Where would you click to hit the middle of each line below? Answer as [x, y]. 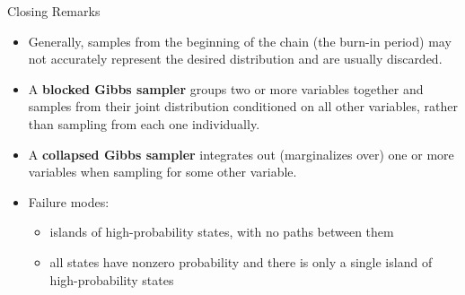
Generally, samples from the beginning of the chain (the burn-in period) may [240, 41]
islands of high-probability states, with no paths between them [222, 232]
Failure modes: [69, 201]
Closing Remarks [54, 11]
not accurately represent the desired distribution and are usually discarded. [235, 59]
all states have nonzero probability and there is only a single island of [241, 261]
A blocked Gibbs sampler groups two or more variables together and [226, 88]
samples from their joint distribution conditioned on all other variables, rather [243, 106]
